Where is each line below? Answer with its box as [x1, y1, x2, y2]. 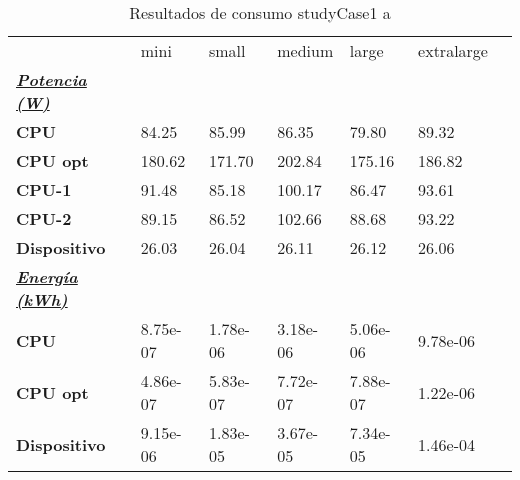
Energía [16, 265, 78, 288]
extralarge [418, 39, 488, 62]
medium [277, 39, 334, 62]
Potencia [16, 68, 87, 91]
